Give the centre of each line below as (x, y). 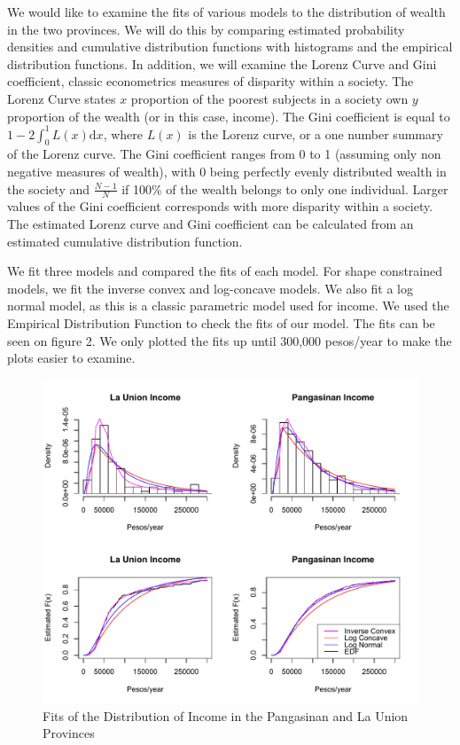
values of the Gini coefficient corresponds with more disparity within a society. (220, 206)
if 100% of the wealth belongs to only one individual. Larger (285, 188)
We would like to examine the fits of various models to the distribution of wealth (226, 12)
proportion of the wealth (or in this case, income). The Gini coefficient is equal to (229, 116)
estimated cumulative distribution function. (125, 241)
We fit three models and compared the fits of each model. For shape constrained (225, 271)
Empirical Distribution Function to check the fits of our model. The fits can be (221, 323)
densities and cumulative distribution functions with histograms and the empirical (230, 47)
